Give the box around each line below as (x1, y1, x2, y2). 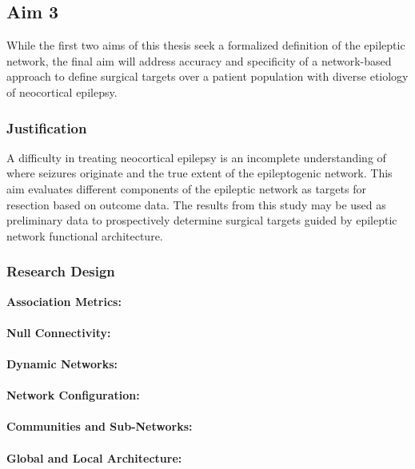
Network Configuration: (6, 387, 140, 403)
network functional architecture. (6, 227, 163, 244)
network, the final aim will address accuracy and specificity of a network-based (6, 52, 392, 69)
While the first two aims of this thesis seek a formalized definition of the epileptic (6, 37, 405, 54)
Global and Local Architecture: (6, 449, 182, 466)
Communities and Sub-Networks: (6, 418, 193, 435)
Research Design (6, 261, 115, 281)
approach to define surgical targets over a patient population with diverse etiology (6, 68, 409, 85)
